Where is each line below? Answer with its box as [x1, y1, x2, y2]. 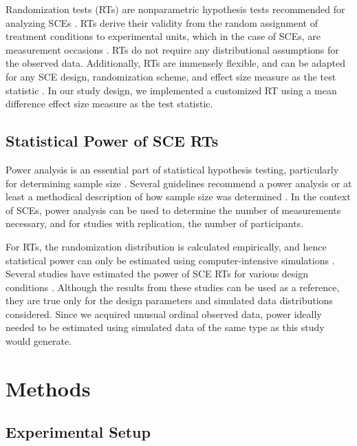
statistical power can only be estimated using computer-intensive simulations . [6, 253, 335, 267]
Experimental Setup [6, 421, 151, 443]
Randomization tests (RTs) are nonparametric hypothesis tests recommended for [6, 2, 345, 16]
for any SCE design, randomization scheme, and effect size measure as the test [6, 69, 336, 83]
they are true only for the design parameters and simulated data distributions [6, 293, 333, 308]
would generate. [6, 334, 72, 348]
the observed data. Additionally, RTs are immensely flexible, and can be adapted [6, 56, 346, 70]
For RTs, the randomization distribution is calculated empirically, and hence [6, 239, 327, 253]
